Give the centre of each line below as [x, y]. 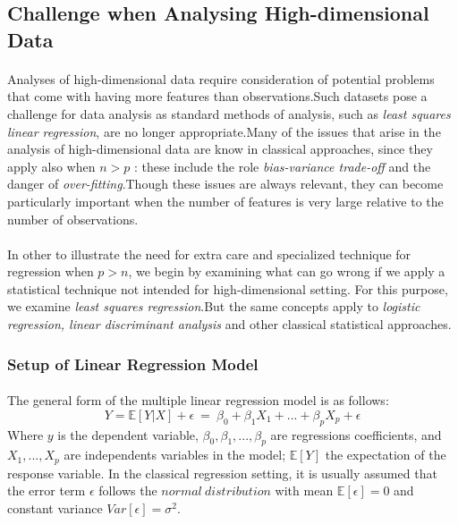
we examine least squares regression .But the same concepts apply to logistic [214, 306]
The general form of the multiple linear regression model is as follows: [198, 400]
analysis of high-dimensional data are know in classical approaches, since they [220, 149]
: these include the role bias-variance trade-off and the [282, 166]
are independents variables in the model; [175, 455]
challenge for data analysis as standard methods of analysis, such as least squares [229, 113]
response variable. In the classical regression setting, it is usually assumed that [222, 473]
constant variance [55, 507]
